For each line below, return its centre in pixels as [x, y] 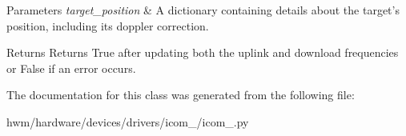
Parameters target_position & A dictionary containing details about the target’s [203, 10]
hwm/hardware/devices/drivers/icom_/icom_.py [128, 121]
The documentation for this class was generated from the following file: [181, 95]
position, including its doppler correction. [108, 25]
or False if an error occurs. [71, 68]
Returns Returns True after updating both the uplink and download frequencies [203, 52]
